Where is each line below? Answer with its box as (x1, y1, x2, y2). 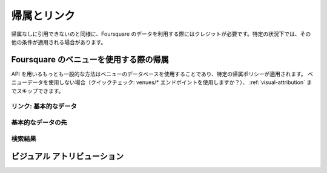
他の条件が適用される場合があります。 (11, 38, 107, 45)
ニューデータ (11, 79, 44, 86)
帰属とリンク (11, 9, 76, 22)
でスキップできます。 (11, 87, 64, 94)
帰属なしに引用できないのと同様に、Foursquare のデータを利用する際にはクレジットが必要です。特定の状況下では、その (11, 30, 311, 38)
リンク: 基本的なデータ (11, 102, 77, 111)
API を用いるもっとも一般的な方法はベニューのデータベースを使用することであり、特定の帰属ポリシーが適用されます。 (11, 70, 307, 77)
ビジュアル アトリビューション (11, 151, 124, 162)
